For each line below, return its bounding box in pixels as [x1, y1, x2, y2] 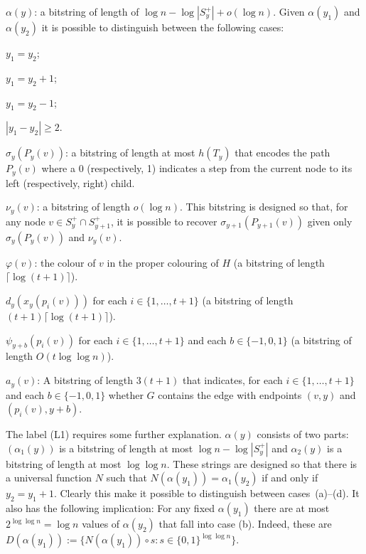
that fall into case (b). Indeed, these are [158, 516, 332, 531]
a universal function [6, 470, 92, 485]
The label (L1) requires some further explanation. [6, 427, 222, 442]
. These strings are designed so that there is [166, 456, 357, 471]
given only [307, 213, 352, 228]
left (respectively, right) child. [6, 175, 135, 190]
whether [108, 387, 144, 402]
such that [106, 470, 147, 485]
